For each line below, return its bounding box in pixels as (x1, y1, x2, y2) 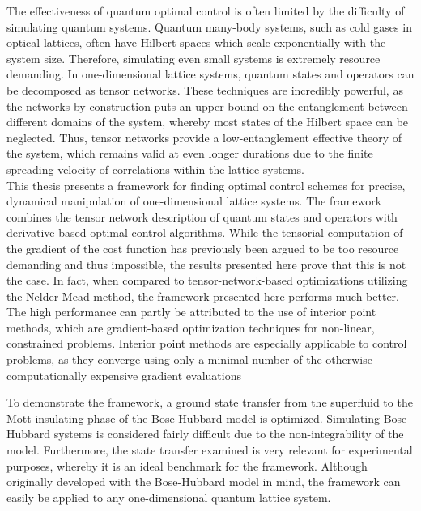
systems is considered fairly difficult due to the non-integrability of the (53, 425, 404, 442)
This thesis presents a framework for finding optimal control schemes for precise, (6, 176, 406, 193)
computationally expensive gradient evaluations (6, 366, 241, 383)
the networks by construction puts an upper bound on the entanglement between (6, 97, 408, 114)
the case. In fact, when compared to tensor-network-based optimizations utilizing (6, 272, 408, 289)
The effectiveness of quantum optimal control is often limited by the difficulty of (6, 2, 405, 19)
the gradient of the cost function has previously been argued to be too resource (6, 239, 399, 256)
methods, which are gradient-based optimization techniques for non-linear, (6, 319, 375, 336)
